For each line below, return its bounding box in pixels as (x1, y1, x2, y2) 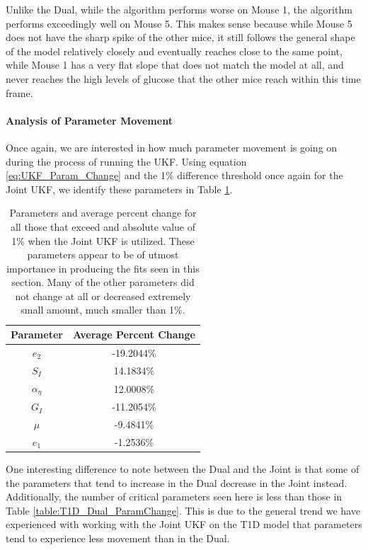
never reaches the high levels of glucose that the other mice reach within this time (6, 71, 361, 86)
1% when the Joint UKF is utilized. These (11, 233, 195, 248)
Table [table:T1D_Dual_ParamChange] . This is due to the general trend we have (6, 503, 360, 517)
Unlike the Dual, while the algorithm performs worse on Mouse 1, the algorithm (6, 2, 352, 16)
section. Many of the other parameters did (11, 275, 195, 290)
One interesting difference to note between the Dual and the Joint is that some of (6, 462, 360, 476)
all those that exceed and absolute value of (10, 219, 196, 234)
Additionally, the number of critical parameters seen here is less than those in (6, 489, 343, 504)
